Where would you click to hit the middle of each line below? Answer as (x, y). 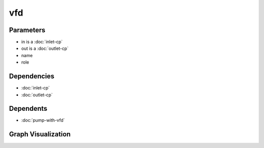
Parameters (27, 30)
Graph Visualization (40, 134)
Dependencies (32, 76)
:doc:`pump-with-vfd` (43, 120)
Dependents (28, 109)
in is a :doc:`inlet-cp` (42, 42)
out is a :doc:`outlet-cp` (45, 48)
